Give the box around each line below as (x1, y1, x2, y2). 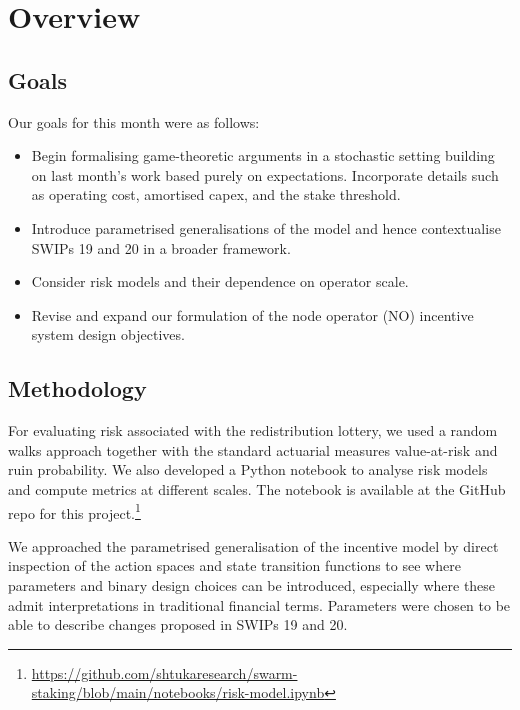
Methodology (8, 373, 147, 404)
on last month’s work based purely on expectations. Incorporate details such (31, 164, 499, 185)
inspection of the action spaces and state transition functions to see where (8, 555, 461, 576)
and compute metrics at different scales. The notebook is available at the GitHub (8, 478, 506, 499)
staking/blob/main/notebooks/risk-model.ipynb (31, 682, 325, 703)
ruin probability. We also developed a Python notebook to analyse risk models (8, 459, 488, 480)
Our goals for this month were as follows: (8, 111, 260, 132)
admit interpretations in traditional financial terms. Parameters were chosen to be (8, 594, 511, 615)
